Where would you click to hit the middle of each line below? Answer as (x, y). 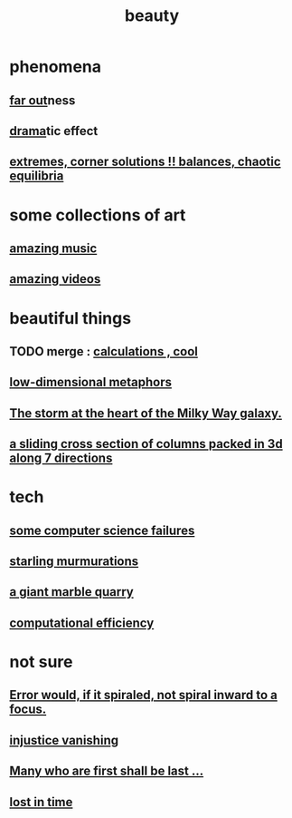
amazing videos (55, 279)
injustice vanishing (64, 740)
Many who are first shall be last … (107, 771)
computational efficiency (82, 623)
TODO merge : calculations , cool (104, 351)
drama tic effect (54, 131)
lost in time (41, 802)
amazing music (53, 248)
